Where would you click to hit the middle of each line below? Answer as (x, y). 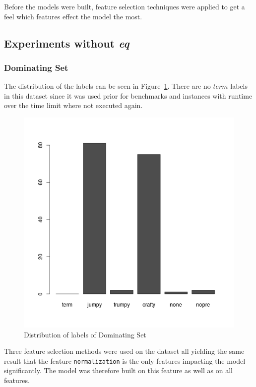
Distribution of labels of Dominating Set (85, 334)
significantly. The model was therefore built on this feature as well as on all (118, 370)
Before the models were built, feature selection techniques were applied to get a (125, 6)
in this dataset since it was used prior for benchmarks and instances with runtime (128, 95)
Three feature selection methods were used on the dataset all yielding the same (124, 351)
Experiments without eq (67, 43)
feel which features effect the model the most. (73, 16)
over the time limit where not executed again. (73, 105)
